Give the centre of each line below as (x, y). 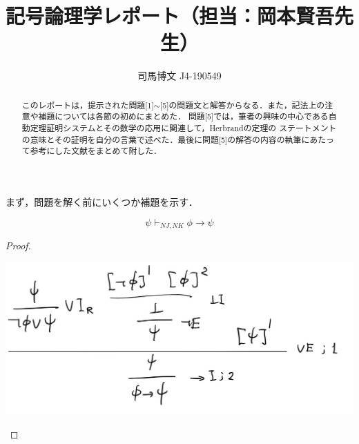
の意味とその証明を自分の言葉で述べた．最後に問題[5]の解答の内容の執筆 (162, 139)
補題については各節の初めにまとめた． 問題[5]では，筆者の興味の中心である (183, 116)
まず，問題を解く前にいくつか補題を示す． (102, 201)
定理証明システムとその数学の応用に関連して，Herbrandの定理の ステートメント (183, 128)
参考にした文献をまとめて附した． (96, 151)
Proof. (18, 245)
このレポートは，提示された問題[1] (88, 105)
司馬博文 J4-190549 (179, 76)
